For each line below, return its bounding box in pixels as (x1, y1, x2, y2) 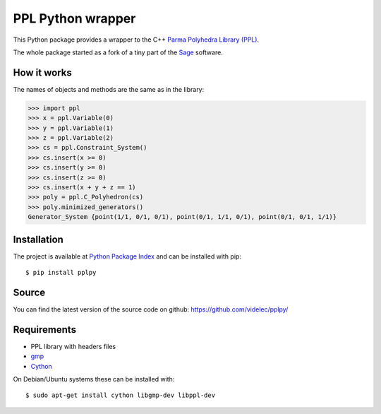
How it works (13, 66, 72, 78)
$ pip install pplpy (25, 268, 97, 277)
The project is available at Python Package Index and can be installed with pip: (13, 252, 241, 261)
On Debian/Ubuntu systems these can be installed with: (13, 375, 175, 383)
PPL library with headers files (30, 342, 116, 350)
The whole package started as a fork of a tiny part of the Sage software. (13, 48, 224, 57)
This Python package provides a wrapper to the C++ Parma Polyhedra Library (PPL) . (13, 35, 260, 44)
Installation (13, 233, 64, 245)
